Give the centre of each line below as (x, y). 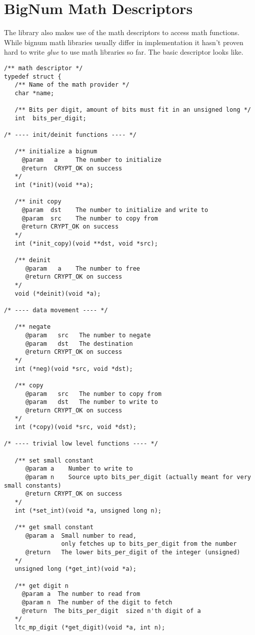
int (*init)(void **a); (54, 185)
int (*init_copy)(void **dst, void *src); (86, 243)
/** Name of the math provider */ (72, 85)
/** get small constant (54, 527)
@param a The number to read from (81, 594)
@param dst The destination (79, 344)
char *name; (34, 93)
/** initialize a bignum (56, 152)
